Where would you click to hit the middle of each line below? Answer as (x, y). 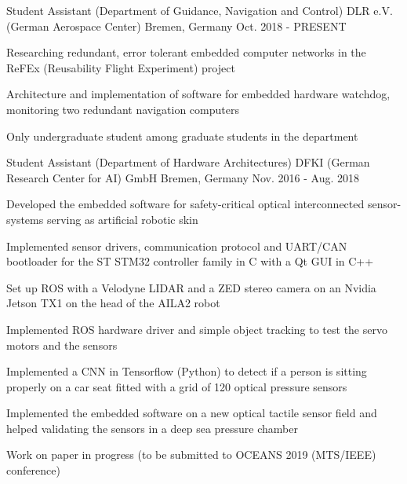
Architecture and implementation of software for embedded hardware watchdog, (198, 94)
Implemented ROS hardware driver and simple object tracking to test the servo (197, 329)
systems (25, 219)
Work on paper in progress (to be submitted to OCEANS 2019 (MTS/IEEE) (191, 455)
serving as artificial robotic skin (122, 219)
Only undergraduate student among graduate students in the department (182, 136)
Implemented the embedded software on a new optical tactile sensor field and (192, 413)
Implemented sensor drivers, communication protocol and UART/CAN (177, 246)
